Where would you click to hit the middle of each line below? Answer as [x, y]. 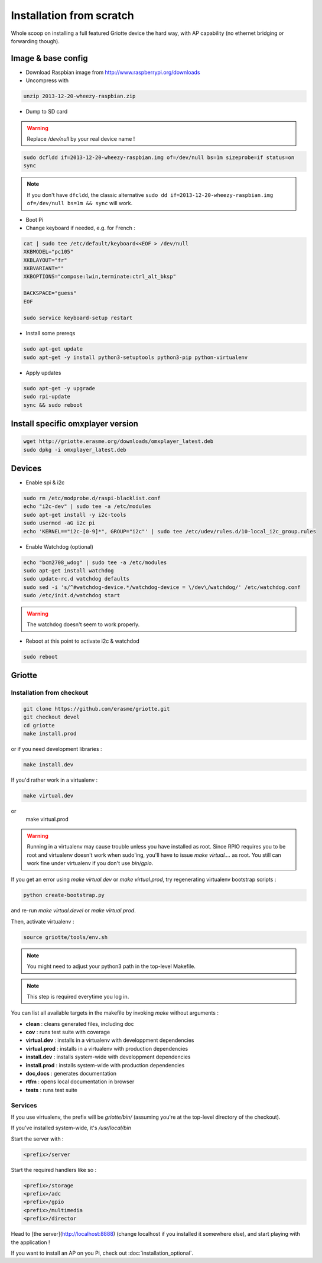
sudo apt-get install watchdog [69, 570]
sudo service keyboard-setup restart [78, 318]
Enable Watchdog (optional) [60, 546]
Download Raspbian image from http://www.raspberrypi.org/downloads [113, 72]
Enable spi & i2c [45, 482]
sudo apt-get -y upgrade [59, 388]
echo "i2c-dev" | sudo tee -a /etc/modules [87, 506]
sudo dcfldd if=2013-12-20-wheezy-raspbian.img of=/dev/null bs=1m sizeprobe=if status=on [159, 157]
